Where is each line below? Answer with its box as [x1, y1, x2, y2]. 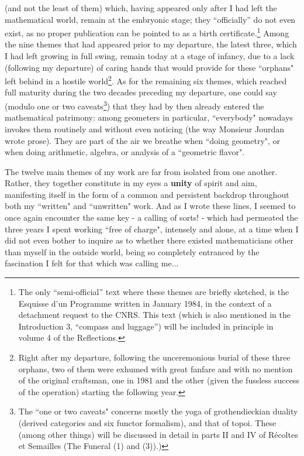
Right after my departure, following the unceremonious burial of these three [18, 351, 291, 363]
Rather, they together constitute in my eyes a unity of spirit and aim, [5, 177, 257, 189]
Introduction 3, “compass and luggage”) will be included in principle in [18, 320, 274, 332]
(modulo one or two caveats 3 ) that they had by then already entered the [5, 98, 264, 112]
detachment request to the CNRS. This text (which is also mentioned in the [18, 308, 291, 321]
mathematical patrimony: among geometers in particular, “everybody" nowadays [5, 111, 293, 124]
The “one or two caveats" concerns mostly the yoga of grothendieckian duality [18, 405, 298, 417]
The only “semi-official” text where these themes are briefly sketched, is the [18, 286, 289, 298]
